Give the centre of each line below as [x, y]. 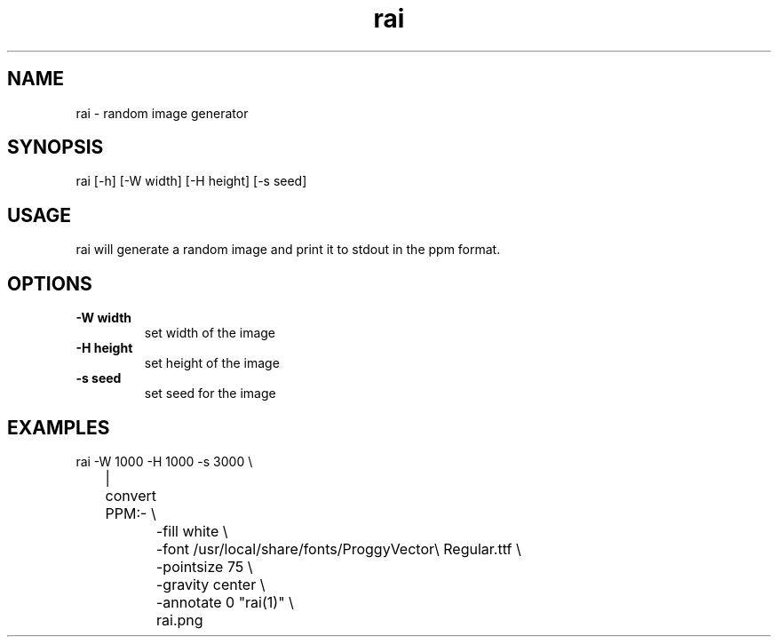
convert [131, 495]
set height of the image [212, 363]
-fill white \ [192, 531]
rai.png [180, 620]
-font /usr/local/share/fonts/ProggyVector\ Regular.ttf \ [339, 549]
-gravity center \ [211, 584]
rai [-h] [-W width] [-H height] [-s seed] [191, 181]
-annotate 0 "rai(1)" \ [225, 602]
